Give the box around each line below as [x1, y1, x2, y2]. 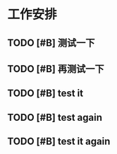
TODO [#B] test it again [7, 136, 111, 148]
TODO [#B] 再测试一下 [7, 63, 104, 75]
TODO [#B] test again [7, 111, 103, 124]
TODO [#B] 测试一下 [7, 37, 95, 49]
